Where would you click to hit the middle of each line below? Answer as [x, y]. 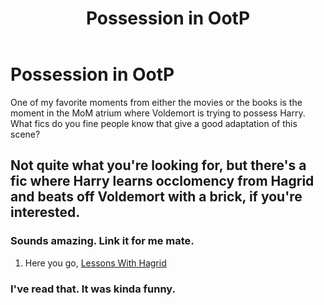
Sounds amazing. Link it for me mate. [102, 241]
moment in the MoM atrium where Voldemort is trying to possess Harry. [158, 113]
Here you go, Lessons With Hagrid [95, 263]
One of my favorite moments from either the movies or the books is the [156, 102]
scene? [25, 134]
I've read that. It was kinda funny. [93, 289]
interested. [45, 212]
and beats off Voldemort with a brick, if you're [156, 197]
